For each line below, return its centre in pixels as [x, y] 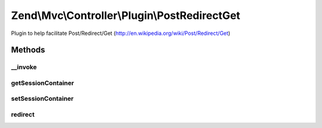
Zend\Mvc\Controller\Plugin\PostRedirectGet [126, 15]
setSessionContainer [42, 99]
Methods [28, 50]
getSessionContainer [43, 83]
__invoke [24, 67]
